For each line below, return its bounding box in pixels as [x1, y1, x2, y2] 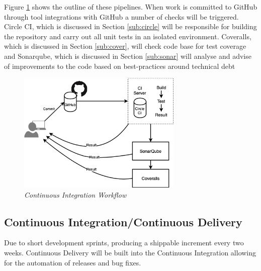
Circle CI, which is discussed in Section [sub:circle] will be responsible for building [4, 21, 257, 32]
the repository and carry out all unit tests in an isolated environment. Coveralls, [4, 31, 251, 41]
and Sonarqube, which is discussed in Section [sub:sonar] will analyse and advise [4, 50, 251, 61]
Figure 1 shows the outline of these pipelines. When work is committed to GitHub [4, 2, 257, 12]
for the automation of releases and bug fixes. [4, 257, 141, 267]
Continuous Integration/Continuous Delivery [4, 214, 242, 229]
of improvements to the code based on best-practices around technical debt [4, 60, 235, 71]
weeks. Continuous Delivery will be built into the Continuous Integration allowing [4, 247, 256, 258]
